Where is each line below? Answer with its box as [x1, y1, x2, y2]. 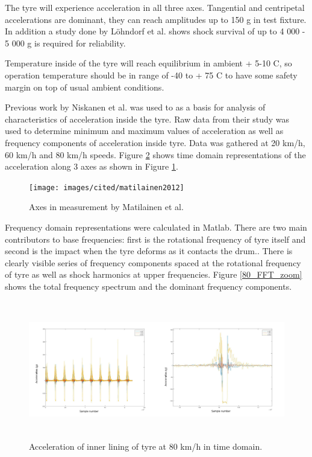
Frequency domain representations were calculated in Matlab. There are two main [5, 220, 307, 233]
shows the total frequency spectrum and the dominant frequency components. [5, 280, 292, 292]
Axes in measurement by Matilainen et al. [29, 200, 184, 213]
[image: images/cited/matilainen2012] [29, 183, 184, 192]
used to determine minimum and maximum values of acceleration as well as [5, 124, 284, 137]
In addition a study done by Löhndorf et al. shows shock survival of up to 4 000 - [5, 25, 305, 37]
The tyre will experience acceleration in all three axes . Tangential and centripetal [5, 1, 305, 13]
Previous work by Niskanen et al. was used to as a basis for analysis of [5, 101, 266, 113]
